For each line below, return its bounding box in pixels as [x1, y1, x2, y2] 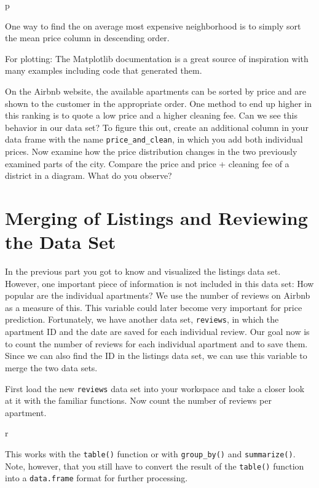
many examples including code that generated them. [5, 64, 202, 77]
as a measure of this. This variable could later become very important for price [5, 301, 302, 313]
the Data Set [5, 229, 116, 254]
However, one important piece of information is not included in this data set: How [5, 277, 314, 289]
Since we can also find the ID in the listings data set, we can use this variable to [5, 349, 307, 362]
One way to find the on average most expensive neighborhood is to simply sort [5, 19, 301, 32]
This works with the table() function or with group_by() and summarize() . [5, 447, 296, 460]
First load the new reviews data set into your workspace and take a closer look [5, 382, 305, 395]
